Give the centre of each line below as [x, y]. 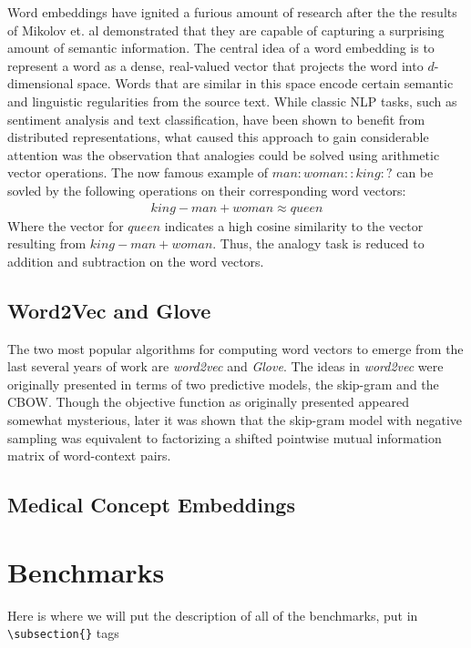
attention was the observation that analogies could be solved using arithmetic [224, 154]
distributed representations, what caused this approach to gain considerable [218, 137]
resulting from [47, 243]
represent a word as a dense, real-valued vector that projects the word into [215, 65]
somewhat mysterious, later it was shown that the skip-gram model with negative [235, 419]
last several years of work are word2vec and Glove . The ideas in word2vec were [225, 366]
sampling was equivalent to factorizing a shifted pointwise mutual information [225, 437]
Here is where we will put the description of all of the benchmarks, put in [213, 615]
